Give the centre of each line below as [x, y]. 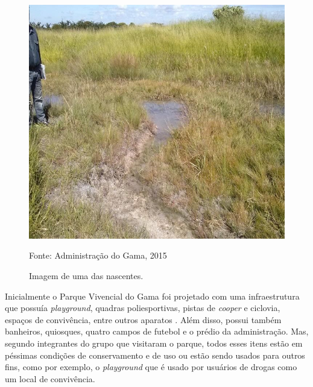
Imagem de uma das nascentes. [86, 275]
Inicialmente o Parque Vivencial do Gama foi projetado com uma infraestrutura [152, 296]
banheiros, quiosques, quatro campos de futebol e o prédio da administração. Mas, [157, 331]
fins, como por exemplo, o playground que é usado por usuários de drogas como [151, 367]
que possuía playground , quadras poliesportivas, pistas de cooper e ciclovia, [143, 308]
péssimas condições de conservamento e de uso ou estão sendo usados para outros [155, 355]
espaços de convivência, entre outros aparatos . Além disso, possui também [143, 319]
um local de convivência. [50, 378]
